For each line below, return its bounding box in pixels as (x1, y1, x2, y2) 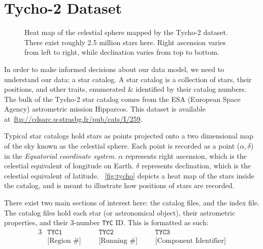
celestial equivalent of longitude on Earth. (4, 160, 134, 171)
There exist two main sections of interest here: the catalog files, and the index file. (4, 197, 259, 208)
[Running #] (98, 237, 138, 244)
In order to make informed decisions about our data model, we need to (4, 63, 224, 74)
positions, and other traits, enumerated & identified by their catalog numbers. (4, 84, 247, 94)
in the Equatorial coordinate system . (4, 150, 116, 161)
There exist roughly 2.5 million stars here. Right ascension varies (24, 37, 226, 47)
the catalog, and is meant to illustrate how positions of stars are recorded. (4, 180, 235, 191)
